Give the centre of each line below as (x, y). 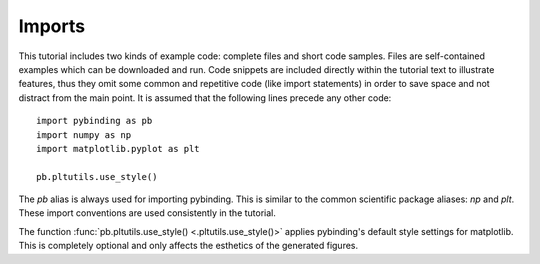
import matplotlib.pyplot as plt (118, 148)
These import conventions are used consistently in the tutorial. (147, 213)
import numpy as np (84, 134)
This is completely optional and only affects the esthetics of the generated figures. (188, 246)
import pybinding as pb (94, 121)
